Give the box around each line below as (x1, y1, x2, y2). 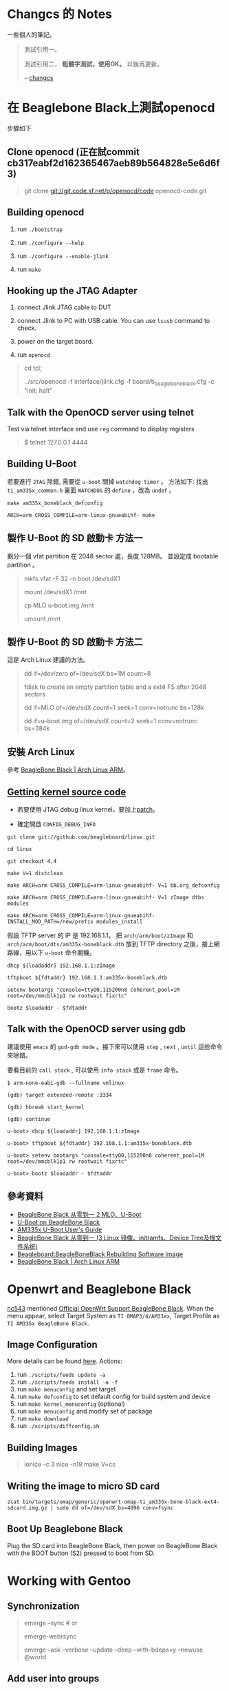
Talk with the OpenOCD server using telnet (7, 407, 195, 418)
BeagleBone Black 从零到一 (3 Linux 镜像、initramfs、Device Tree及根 (17, 1233, 216, 1242)
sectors (23, 690, 46, 698)
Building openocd (7, 206, 85, 218)
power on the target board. (17, 338, 94, 346)
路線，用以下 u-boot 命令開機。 (7, 948, 96, 957)
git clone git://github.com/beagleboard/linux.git (7, 833, 155, 841)
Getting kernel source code (7, 786, 127, 798)
